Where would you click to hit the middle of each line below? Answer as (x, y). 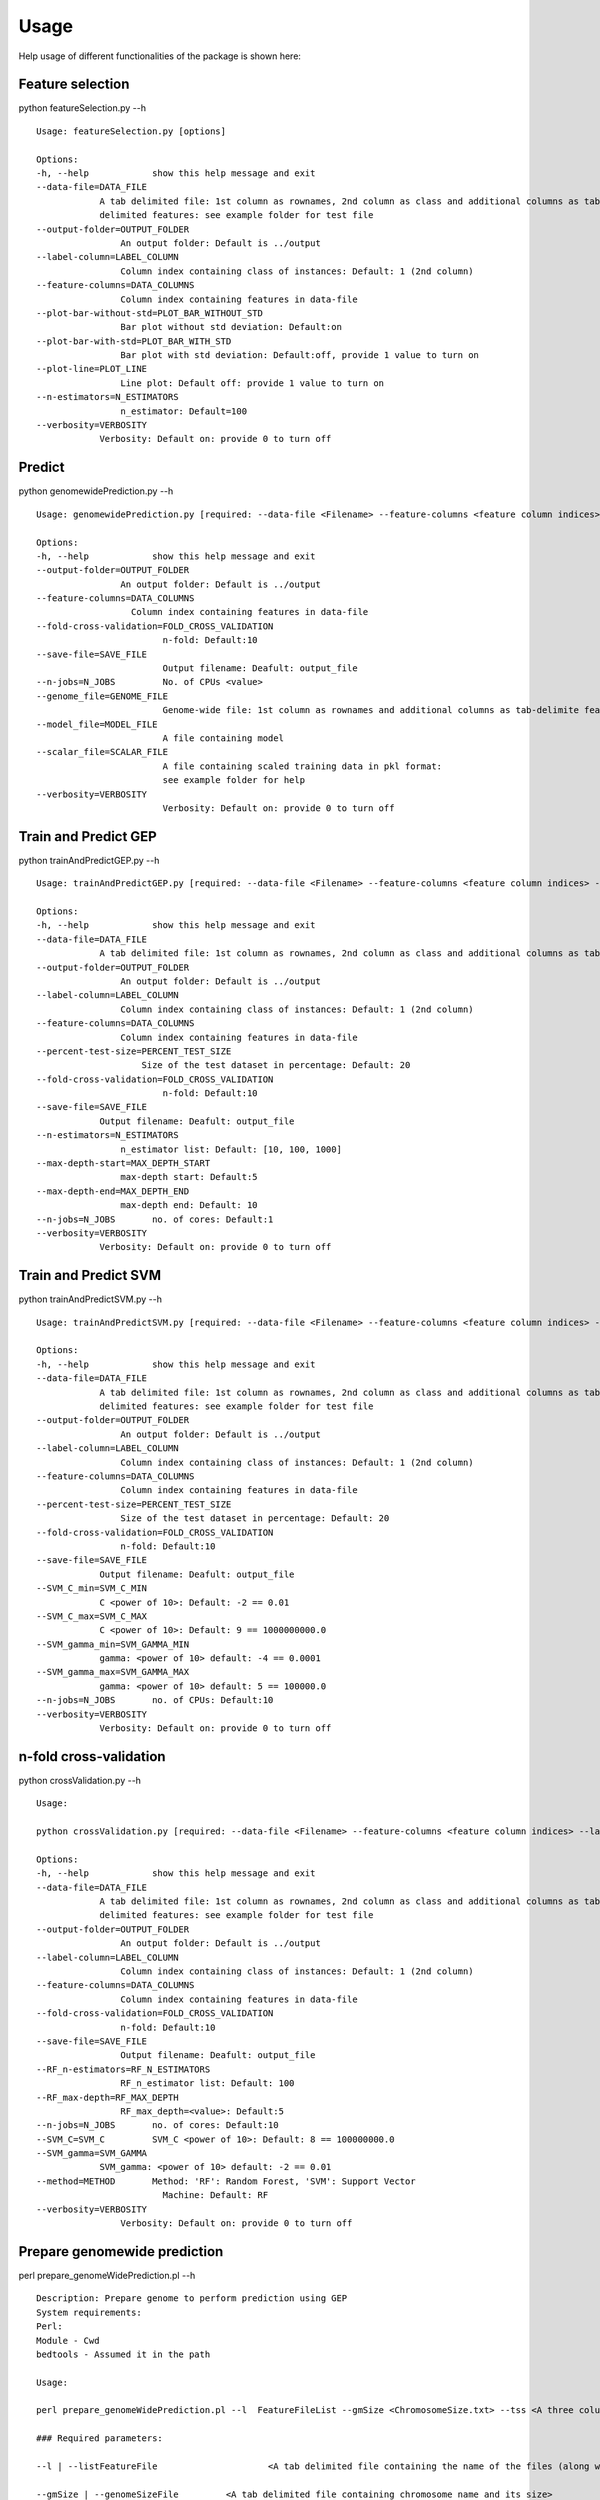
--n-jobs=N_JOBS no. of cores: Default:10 (157, 2125)
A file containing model (223, 738)
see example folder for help (233, 780)
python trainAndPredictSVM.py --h (90, 1299)
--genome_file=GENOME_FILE (102, 696)
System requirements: (89, 2312)
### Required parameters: (100, 2438)
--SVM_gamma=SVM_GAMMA (92, 2153)
